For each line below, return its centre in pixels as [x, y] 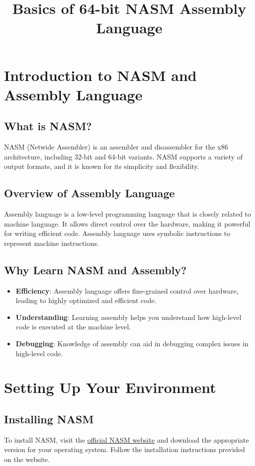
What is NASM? [48, 126]
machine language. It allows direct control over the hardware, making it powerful [127, 223]
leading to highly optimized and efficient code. [86, 300]
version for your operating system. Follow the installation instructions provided [125, 449]
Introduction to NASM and [100, 75]
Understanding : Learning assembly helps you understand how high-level [128, 317]
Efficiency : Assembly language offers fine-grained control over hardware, [127, 290]
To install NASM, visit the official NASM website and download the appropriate [127, 439]
